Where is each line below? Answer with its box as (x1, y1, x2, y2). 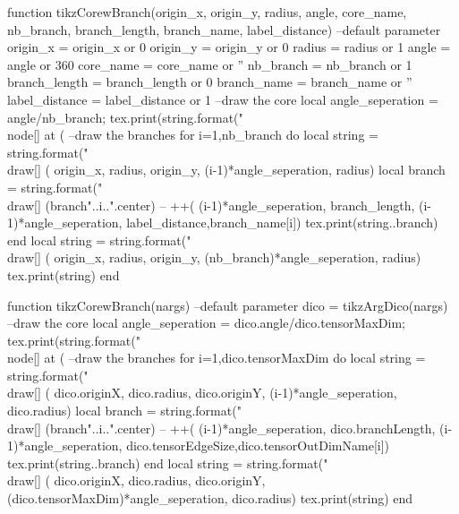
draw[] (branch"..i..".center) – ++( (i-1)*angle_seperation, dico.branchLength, (7, 418, 436, 437)
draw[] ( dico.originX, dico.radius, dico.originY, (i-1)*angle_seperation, (7, 383, 397, 402)
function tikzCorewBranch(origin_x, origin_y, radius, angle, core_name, (7, 3, 407, 21)
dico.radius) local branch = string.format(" (7, 401, 242, 420)
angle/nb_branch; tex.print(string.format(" (7, 107, 243, 126)
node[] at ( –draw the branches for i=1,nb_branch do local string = (7, 125, 378, 144)
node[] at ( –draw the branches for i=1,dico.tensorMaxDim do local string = (7, 348, 426, 367)
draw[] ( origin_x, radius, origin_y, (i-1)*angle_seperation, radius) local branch (7, 160, 446, 179)
